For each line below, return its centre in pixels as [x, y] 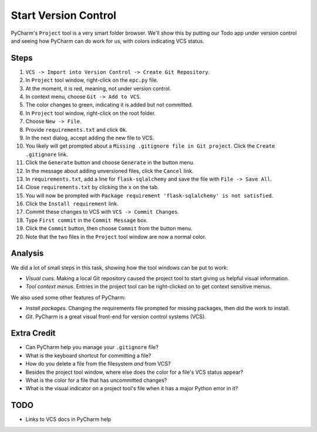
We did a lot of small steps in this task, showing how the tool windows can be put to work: [119, 267]
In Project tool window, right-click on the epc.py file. [92, 80]
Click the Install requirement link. [72, 204]
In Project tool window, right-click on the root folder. [91, 113]
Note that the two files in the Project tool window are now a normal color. [116, 237]
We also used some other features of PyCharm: [68, 297]
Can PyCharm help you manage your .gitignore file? [92, 347]
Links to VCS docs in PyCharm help [68, 419]
